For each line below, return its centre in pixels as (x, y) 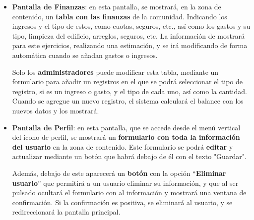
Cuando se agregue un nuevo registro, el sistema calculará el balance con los (128, 101)
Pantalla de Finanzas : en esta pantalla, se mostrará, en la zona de (117, 6)
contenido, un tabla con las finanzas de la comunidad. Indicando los (120, 16)
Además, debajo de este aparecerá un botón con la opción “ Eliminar (119, 173)
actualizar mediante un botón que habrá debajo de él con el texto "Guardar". (129, 156)
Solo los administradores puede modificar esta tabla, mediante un (115, 72)
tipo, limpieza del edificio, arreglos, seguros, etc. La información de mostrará (128, 35)
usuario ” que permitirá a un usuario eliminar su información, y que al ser (125, 183)
